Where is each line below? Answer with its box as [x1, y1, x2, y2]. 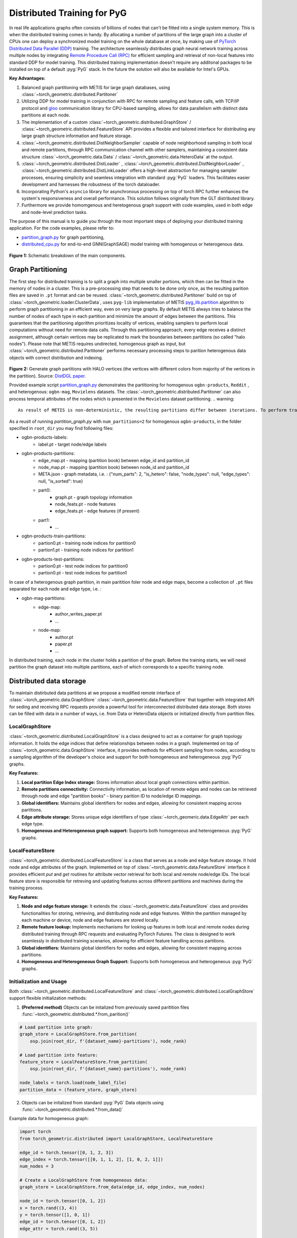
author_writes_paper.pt [55, 611, 102, 617]
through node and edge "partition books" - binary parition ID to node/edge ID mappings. [21, 793, 202, 799]
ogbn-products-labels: [21, 434, 68, 440]
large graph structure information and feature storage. [21, 133, 132, 139]
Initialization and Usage [9, 978, 67, 985]
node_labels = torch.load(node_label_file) [19, 1080, 127, 1085]
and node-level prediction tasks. [21, 209, 88, 215]
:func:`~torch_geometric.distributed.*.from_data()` [21, 1106, 123, 1112]
